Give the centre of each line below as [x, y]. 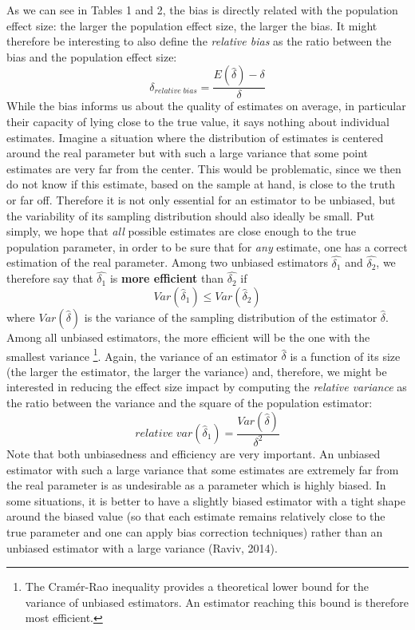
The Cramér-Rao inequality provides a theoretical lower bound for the [197, 586]
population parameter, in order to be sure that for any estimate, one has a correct [207, 246]
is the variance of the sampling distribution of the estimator [231, 317]
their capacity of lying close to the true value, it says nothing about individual [198, 121]
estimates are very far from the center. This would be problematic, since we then [204, 168]
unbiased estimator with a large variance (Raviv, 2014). [142, 547]
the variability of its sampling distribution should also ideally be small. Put [191, 215]
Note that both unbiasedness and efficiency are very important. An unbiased [194, 453]
